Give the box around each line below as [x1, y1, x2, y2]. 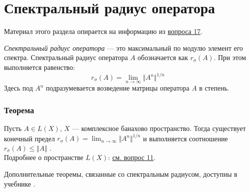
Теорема [4, 103, 34, 116]
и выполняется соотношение [143, 133, 228, 143]
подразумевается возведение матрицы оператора [46, 83, 189, 93]
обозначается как [137, 52, 188, 63]
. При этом [214, 52, 246, 63]
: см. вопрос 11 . [108, 152, 156, 162]
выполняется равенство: [4, 62, 75, 72]
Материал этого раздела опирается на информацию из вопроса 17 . [4, 26, 203, 36]
